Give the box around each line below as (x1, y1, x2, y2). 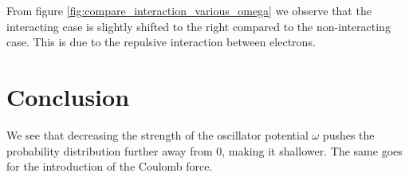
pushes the (322, 126, 375, 143)
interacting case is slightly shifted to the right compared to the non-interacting (6, 18, 391, 34)
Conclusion (6, 80, 130, 112)
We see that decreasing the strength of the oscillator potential (6, 126, 309, 143)
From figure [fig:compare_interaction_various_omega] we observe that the (6, 2, 372, 18)
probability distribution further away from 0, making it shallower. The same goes (6, 142, 403, 159)
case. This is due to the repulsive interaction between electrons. (6, 33, 316, 50)
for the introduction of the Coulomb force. (6, 158, 213, 175)
